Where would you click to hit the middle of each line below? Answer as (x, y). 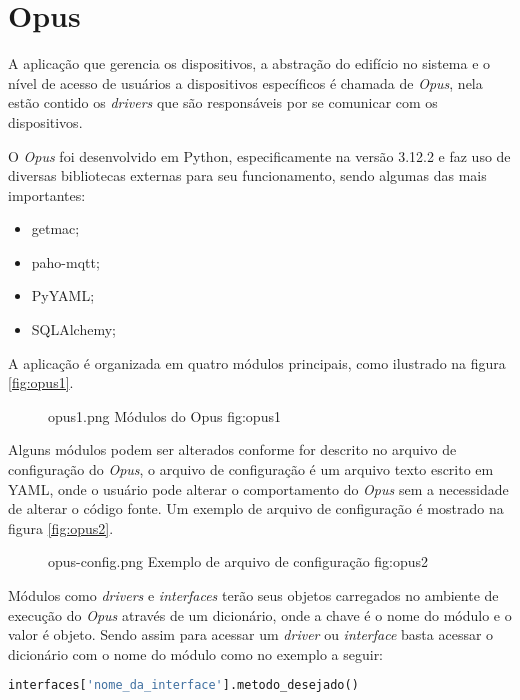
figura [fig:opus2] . (61, 527)
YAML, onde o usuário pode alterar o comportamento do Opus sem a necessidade (258, 488)
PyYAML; (63, 295)
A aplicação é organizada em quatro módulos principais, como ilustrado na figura (257, 362)
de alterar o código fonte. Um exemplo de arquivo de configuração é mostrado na (256, 508)
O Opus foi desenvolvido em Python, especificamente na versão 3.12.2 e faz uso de (259, 155)
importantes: (47, 194)
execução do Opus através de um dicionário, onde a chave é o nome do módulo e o (260, 614)
